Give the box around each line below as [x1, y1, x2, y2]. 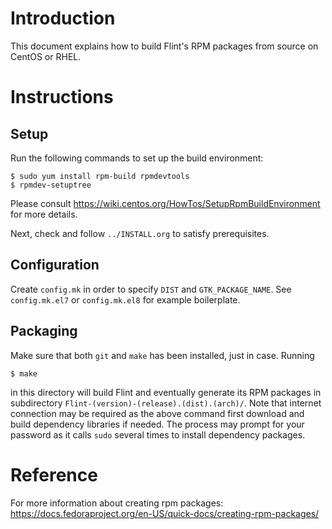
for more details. [10, 208, 78, 220]
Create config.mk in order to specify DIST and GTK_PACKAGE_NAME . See [10, 283, 292, 295]
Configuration [10, 257, 100, 274]
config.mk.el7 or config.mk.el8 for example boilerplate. [10, 293, 241, 306]
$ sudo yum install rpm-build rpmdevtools [10, 171, 190, 181]
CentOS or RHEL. [10, 50, 82, 62]
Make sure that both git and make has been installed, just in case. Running [10, 349, 315, 361]
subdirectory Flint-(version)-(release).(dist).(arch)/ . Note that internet [10, 397, 322, 409]
